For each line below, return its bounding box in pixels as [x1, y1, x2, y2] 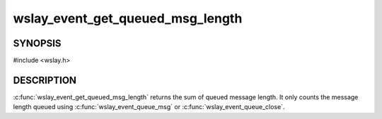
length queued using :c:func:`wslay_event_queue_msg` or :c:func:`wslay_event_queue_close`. [13, 103, 285, 111]
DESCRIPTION [13, 74, 77, 86]
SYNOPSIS [13, 37, 62, 49]
